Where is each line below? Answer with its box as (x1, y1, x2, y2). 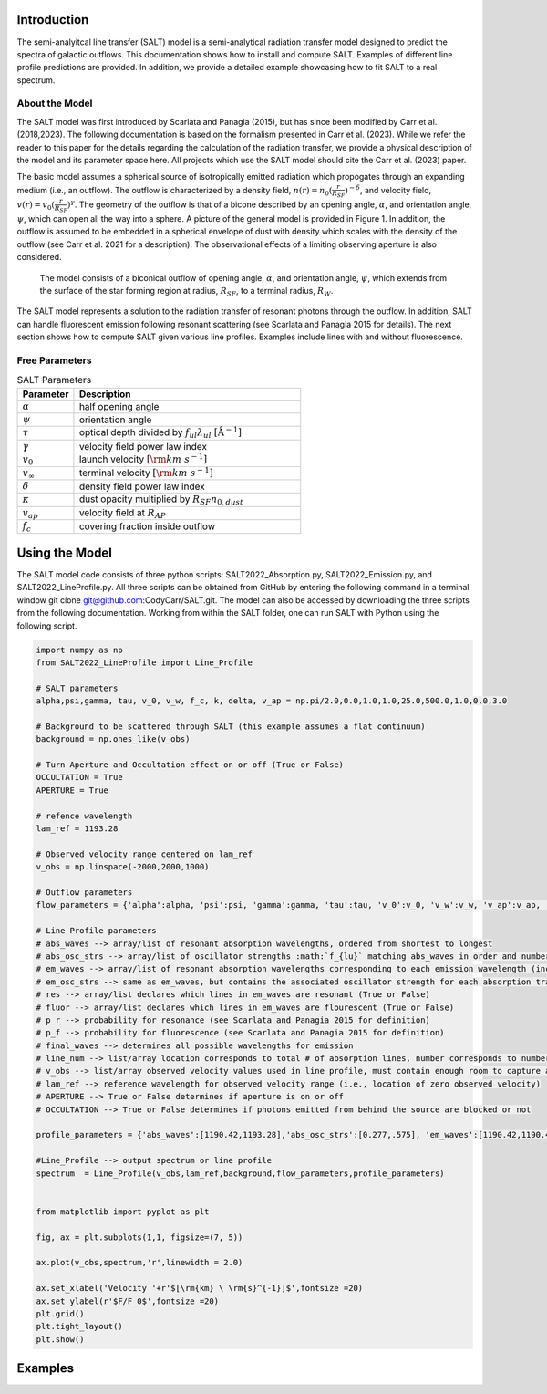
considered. (16, 252, 62, 263)
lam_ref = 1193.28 (36, 824, 119, 834)
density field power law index (78, 480, 205, 493)
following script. (16, 620, 77, 631)
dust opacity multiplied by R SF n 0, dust (78, 493, 243, 507)
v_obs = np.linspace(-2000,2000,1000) (36, 862, 210, 872)
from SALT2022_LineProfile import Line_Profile (36, 657, 253, 668)
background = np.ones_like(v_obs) (36, 734, 191, 744)
